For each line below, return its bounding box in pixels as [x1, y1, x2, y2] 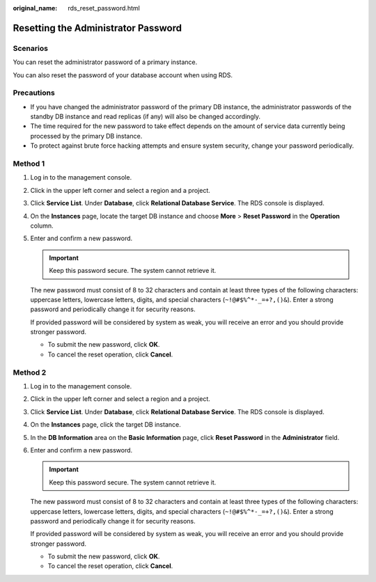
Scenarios [13, 43, 49, 53]
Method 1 [13, 159, 45, 168]
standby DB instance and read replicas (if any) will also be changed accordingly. [30, 112, 261, 121]
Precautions [13, 88, 55, 97]
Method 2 [13, 368, 47, 377]
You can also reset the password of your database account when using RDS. [13, 70, 233, 79]
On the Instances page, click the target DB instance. [30, 420, 181, 429]
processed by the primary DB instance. [30, 132, 143, 140]
